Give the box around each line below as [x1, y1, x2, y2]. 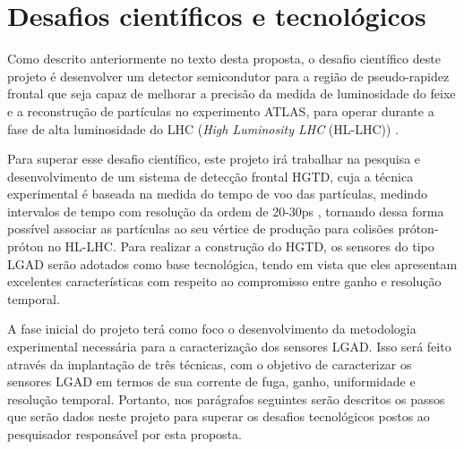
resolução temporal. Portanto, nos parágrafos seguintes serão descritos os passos [7, 389, 445, 408]
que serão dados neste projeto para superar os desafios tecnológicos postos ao [7, 407, 430, 426]
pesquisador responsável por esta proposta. [7, 425, 242, 443]
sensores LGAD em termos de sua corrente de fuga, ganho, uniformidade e [7, 372, 416, 391]
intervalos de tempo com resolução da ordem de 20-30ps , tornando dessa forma [7, 201, 444, 220]
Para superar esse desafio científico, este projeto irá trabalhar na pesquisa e [7, 149, 421, 168]
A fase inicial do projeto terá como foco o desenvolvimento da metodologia [7, 319, 417, 338]
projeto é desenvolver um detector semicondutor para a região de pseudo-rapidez [7, 66, 450, 85]
